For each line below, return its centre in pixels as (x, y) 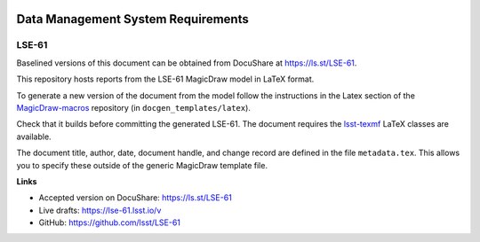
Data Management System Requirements (132, 19)
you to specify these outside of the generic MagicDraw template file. (142, 165)
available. (34, 137)
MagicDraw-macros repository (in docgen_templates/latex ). (133, 107)
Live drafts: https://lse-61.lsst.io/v (100, 210)
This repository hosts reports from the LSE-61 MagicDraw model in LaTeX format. (165, 79)
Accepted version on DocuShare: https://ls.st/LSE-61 (136, 198)
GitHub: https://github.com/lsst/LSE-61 (110, 222)
